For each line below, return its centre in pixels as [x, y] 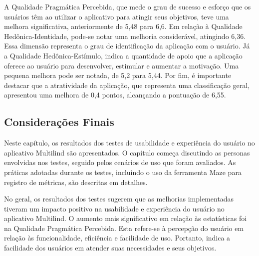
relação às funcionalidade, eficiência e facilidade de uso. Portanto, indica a [117, 238]
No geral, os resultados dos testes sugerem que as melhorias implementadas [119, 199]
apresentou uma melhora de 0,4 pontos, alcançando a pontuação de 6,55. [115, 95]
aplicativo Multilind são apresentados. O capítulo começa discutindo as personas [127, 152]
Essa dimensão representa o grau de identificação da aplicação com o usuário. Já [127, 46]
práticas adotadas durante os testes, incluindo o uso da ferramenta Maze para [123, 172]
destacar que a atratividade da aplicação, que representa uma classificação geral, [127, 85]
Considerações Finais [59, 122]
